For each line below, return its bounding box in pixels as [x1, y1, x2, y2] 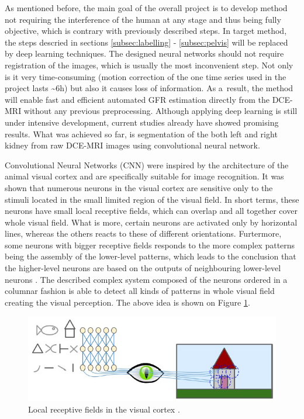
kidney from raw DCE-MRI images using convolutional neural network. [5, 139, 260, 151]
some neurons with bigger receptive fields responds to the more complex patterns [5, 238, 295, 251]
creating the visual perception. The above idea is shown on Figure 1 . [5, 296, 250, 308]
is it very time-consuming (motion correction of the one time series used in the [5, 70, 286, 82]
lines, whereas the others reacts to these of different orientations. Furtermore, [5, 227, 282, 240]
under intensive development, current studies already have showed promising [5, 116, 279, 128]
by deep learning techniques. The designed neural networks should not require [5, 47, 284, 60]
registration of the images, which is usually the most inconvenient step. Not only [5, 58, 293, 71]
